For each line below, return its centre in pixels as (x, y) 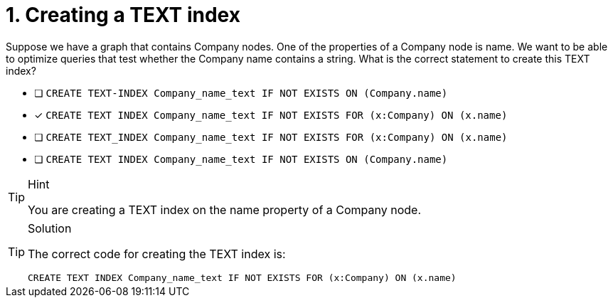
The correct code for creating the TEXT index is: (157, 254)
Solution (50, 228)
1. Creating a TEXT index (123, 15)
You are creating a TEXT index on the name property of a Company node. (225, 209)
